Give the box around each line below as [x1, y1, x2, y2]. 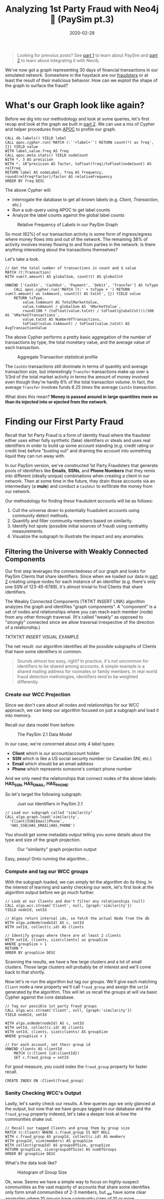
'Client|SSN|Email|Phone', [9, 819, 64, 823]
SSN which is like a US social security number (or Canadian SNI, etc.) [12, 755, 152, 761]
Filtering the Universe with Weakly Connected [5, 548, 148, 556]
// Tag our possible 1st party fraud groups [5, 1004, 97, 1009]
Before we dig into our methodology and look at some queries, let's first [5, 116, 150, 122]
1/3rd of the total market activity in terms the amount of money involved [5, 374, 149, 379]
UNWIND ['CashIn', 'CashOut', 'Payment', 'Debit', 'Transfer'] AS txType [5, 283, 159, 288]
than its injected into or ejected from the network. [5, 399, 108, 404]
